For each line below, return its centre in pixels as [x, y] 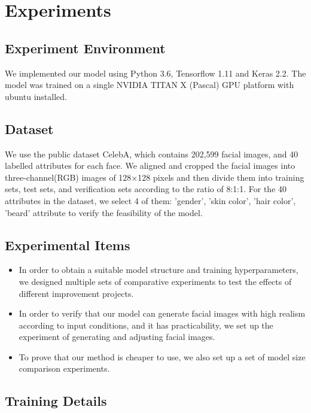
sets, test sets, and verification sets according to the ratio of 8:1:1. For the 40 [146, 189]
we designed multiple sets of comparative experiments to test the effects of [155, 281]
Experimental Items [68, 245]
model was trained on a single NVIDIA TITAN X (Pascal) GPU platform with [150, 85]
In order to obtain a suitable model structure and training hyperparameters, [158, 270]
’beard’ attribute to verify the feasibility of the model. [104, 212]
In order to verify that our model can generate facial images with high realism [162, 313]
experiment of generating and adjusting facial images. [117, 337]
